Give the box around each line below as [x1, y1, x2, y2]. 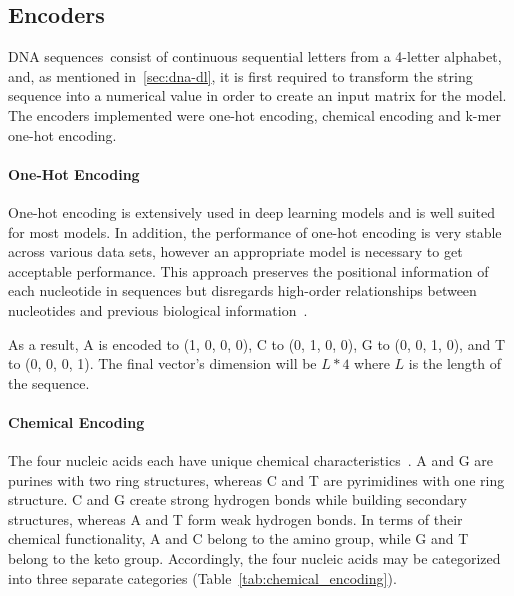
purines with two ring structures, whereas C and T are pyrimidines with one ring [8, 469, 505, 490]
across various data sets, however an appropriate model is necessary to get [8, 241, 463, 262]
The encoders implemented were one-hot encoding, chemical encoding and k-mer [8, 104, 501, 125]
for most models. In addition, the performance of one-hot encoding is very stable [8, 221, 502, 242]
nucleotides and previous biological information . [8, 299, 308, 320]
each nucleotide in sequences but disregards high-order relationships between [8, 280, 477, 301]
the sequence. [8, 372, 90, 393]
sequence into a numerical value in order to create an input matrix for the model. [8, 85, 507, 106]
